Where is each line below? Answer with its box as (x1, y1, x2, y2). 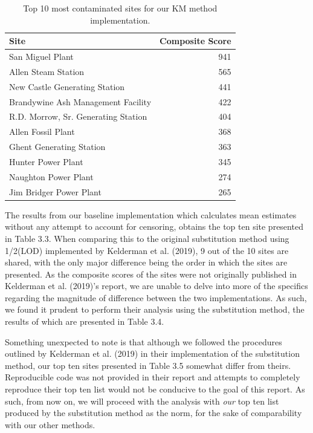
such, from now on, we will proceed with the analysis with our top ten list (5, 394, 279, 407)
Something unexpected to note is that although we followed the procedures (5, 335, 282, 348)
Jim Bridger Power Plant (9, 185, 102, 198)
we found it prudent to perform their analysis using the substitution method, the (5, 303, 305, 316)
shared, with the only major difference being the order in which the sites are (5, 256, 288, 269)
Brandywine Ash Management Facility (9, 95, 152, 108)
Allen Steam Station (9, 65, 85, 77)
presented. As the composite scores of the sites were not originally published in (5, 267, 297, 280)
